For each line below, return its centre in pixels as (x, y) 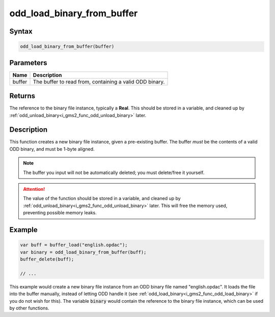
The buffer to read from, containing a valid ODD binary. (99, 81)
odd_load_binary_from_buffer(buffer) (67, 47)
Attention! (34, 189)
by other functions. (29, 308)
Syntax (21, 31)
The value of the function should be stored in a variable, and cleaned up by (102, 198)
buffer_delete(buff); (47, 259)
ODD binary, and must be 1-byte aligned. (52, 149)
